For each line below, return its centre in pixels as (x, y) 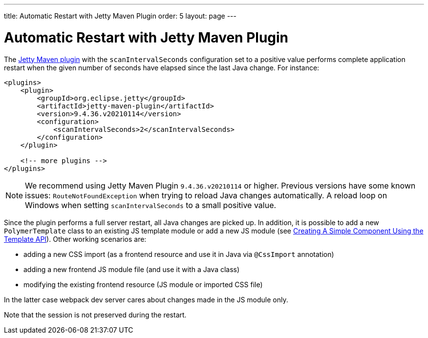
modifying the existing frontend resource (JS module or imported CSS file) (143, 284)
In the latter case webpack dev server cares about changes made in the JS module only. (146, 299)
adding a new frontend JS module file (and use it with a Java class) (132, 269)
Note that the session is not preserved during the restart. (95, 315)
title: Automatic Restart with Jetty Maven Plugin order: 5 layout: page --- (120, 16)
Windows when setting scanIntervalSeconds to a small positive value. (151, 205)
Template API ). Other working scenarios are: (75, 239)
